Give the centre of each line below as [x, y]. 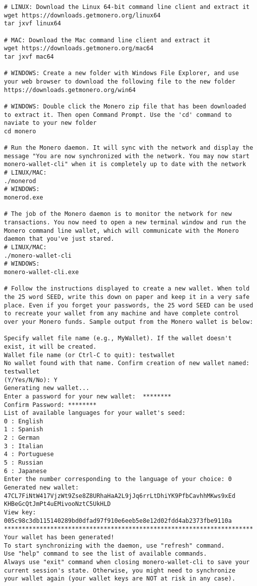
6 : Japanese [25, 471]
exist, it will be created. [50, 346]
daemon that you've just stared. [59, 239]
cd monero [20, 131]
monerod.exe [24, 198]
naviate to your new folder [50, 123]
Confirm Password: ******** [50, 405]
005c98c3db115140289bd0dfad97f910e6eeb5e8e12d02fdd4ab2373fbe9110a [118, 521]
